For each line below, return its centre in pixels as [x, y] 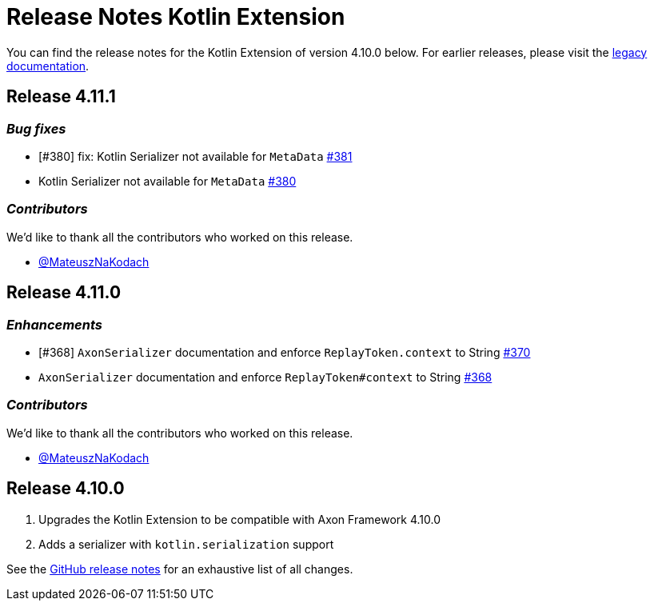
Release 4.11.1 [61, 97]
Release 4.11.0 [64, 293]
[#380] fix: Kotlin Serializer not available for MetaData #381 [195, 156]
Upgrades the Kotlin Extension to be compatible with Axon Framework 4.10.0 [240, 519]
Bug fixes [36, 128]
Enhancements [54, 324]
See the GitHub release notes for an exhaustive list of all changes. [180, 569]
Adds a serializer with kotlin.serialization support [186, 544]
